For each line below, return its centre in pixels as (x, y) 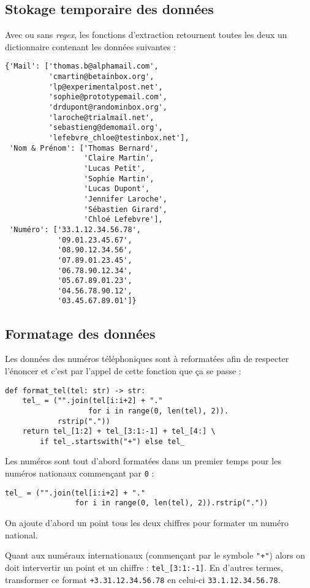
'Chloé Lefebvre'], (123, 220)
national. (21, 534)
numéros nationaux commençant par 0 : (80, 473)
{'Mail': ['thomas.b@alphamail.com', (82, 66)
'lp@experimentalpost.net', (106, 87)
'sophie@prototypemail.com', (108, 97)
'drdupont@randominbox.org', (108, 107)
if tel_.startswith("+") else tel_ (112, 441)
